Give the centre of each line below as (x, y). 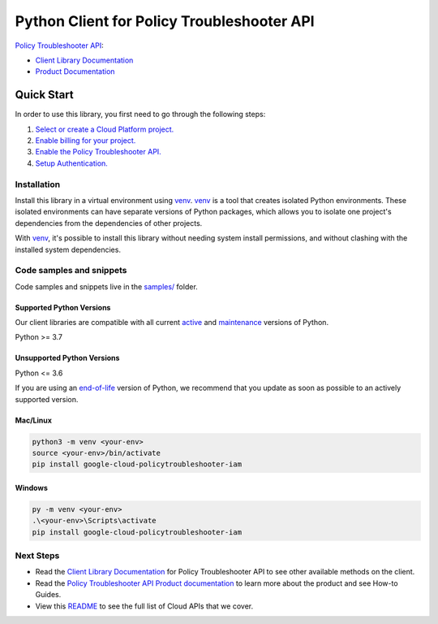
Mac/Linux (34, 420)
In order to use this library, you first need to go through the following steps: (140, 115)
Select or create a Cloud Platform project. (105, 129)
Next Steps (37, 556)
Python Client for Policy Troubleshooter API (165, 21)
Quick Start (44, 95)
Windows (31, 487)
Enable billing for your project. (86, 141)
